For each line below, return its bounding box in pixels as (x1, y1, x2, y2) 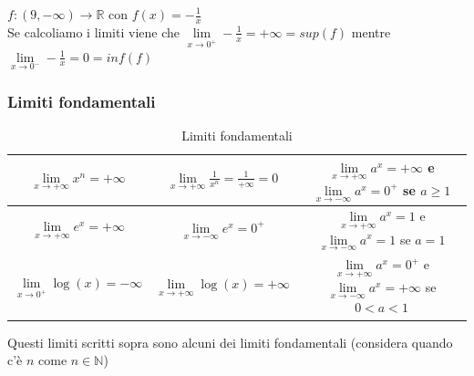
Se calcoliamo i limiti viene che (7, 22, 180, 41)
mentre (351, 22, 391, 41)
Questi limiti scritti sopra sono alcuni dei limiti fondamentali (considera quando (7, 332, 453, 351)
